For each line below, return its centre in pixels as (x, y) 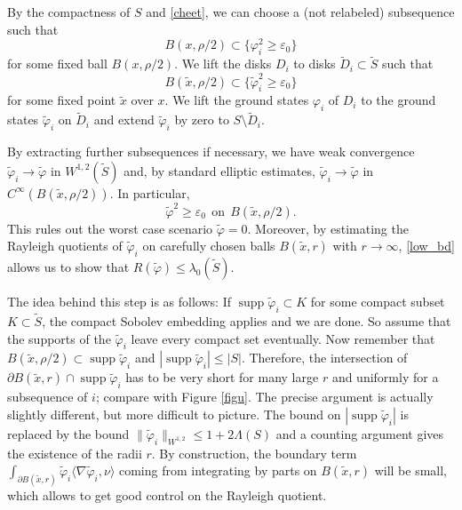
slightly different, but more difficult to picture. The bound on (174, 414)
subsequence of (48, 397)
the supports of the (59, 338)
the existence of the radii (75, 453)
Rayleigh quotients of (65, 246)
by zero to (202, 120)
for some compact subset (378, 301)
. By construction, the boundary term (254, 453)
